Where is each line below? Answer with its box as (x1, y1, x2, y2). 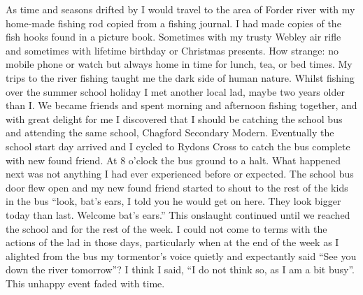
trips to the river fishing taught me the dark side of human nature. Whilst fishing (6, 70, 355, 85)
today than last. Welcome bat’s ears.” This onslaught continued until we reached (6, 207, 350, 222)
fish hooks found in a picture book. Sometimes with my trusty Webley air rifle (6, 29, 341, 44)
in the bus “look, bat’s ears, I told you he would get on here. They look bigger (6, 194, 341, 208)
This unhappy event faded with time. (6, 275, 165, 290)
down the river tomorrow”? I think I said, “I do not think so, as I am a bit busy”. (6, 262, 355, 277)
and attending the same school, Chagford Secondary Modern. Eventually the (6, 125, 334, 140)
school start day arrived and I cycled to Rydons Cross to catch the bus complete (6, 138, 350, 153)
